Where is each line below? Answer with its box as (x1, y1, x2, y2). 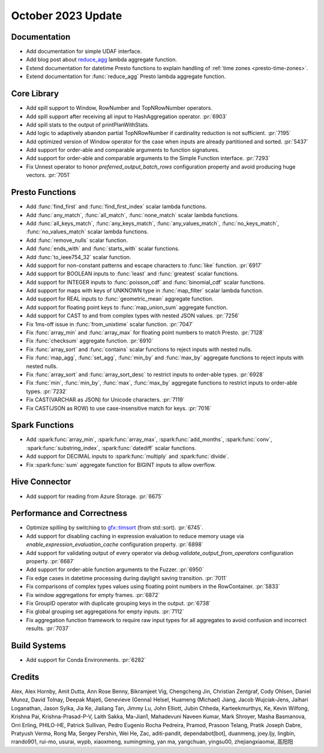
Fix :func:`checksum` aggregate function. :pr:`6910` (26, 337, 154, 344)
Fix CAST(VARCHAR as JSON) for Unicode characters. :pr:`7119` (26, 396, 185, 403)
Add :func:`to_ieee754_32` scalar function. (26, 253, 131, 260)
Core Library (11, 89, 59, 99)
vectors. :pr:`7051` (26, 172, 71, 179)
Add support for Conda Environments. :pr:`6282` (26, 656, 146, 664)
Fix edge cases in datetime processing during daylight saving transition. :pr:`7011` (26, 574, 227, 581)
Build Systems (11, 640, 66, 650)
